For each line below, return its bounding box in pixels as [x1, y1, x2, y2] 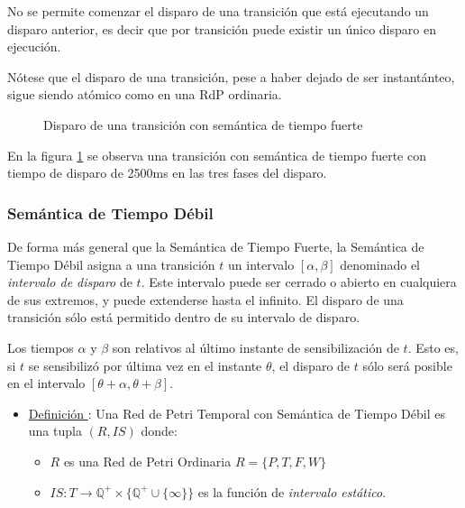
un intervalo [228, 254, 295, 273]
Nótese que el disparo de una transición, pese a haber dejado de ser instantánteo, [7, 67, 455, 86]
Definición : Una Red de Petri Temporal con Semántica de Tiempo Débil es [28, 403, 445, 422]
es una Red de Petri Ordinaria [63, 451, 232, 470]
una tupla [28, 421, 82, 440]
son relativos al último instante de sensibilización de [112, 337, 399, 356]
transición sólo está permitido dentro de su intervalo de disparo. [7, 308, 360, 327]
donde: [141, 421, 178, 440]
